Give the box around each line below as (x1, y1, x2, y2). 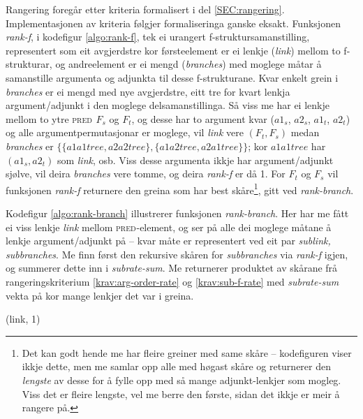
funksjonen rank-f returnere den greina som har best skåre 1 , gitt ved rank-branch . (6, 180, 354, 197)
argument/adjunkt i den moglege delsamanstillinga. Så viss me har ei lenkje (6, 98, 329, 112)
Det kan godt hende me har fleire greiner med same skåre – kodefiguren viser (22, 345, 352, 360)
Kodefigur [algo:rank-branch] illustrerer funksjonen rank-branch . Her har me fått (6, 205, 349, 220)
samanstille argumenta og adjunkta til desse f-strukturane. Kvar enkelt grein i (6, 70, 339, 84)
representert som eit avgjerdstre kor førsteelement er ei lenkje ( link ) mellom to (6, 43, 341, 57)
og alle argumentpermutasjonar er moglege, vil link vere (6, 125, 244, 140)
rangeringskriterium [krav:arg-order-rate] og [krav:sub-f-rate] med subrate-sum (6, 274, 339, 288)
